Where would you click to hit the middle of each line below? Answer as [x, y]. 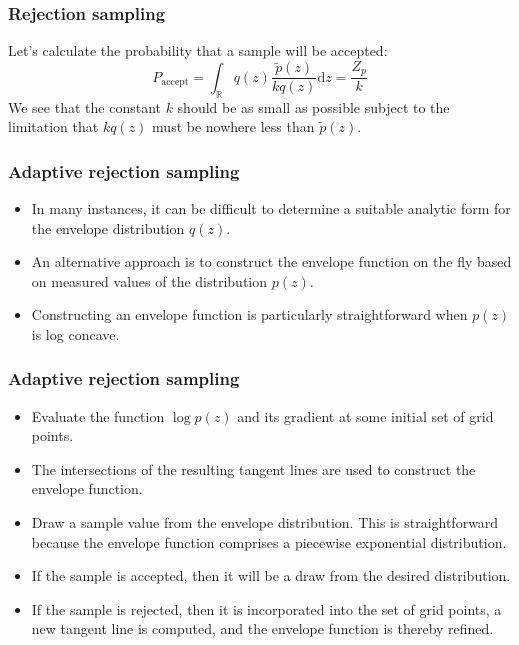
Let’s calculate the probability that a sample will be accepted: [198, 50]
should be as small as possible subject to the [313, 106]
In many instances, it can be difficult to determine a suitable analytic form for [271, 207]
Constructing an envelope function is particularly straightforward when [249, 314]
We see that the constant [84, 106]
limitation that [53, 126]
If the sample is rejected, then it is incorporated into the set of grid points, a [266, 608]
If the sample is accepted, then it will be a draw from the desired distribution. [271, 575]
